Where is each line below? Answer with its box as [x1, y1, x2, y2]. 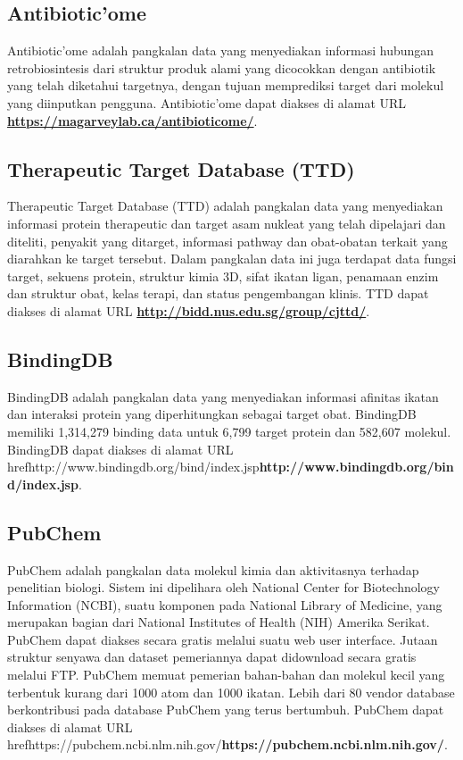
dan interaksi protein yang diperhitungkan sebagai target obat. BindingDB [7, 405, 417, 423]
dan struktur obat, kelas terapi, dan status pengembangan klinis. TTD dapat [7, 284, 429, 303]
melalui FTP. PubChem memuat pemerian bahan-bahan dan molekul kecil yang [7, 665, 445, 684]
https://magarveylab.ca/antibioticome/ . [7, 111, 258, 129]
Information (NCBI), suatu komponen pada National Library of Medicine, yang [7, 595, 442, 614]
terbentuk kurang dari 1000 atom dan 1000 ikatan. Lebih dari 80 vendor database [7, 682, 455, 701]
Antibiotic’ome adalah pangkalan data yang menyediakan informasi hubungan [7, 41, 434, 60]
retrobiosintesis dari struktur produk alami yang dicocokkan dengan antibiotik [7, 58, 436, 77]
